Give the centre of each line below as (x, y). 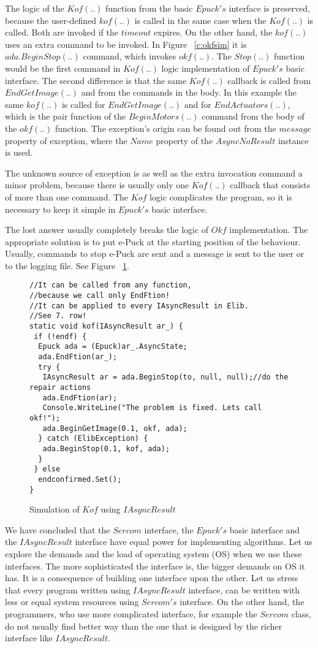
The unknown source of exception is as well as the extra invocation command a (154, 173)
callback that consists (270, 185)
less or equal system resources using (72, 602)
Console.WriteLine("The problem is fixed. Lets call (152, 408)
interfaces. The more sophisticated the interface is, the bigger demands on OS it (155, 566)
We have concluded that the (58, 529)
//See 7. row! (58, 316)
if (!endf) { (60, 336)
